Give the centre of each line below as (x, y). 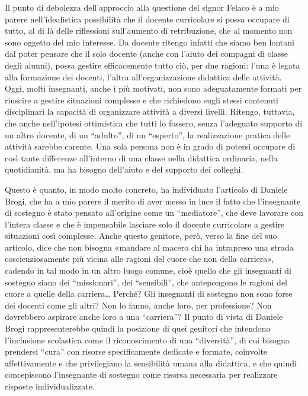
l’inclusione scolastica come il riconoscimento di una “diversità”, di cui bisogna (147, 340)
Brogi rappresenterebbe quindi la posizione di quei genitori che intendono (138, 328)
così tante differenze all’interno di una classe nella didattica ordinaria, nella (141, 158)
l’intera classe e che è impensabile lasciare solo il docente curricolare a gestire (145, 224)
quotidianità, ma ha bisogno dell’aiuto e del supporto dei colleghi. (124, 169)
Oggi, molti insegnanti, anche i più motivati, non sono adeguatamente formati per (153, 88)
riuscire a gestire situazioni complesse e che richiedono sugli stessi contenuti (142, 100)
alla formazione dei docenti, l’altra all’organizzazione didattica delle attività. (143, 77)
